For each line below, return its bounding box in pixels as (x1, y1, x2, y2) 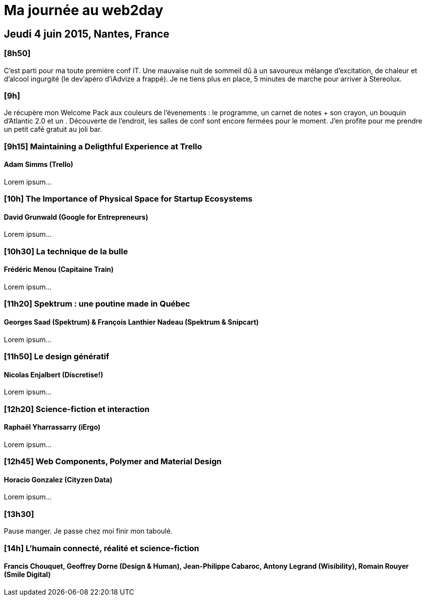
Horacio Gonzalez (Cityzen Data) (4, 475, 112, 484)
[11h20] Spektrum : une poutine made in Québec (4, 299, 190, 309)
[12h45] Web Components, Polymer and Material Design (4, 456, 222, 467)
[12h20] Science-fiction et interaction (4, 404, 150, 414)
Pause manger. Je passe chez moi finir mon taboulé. (4, 527, 173, 536)
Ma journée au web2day (4, 2, 164, 19)
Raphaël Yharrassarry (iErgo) (4, 423, 101, 432)
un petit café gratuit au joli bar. (4, 125, 102, 134)
